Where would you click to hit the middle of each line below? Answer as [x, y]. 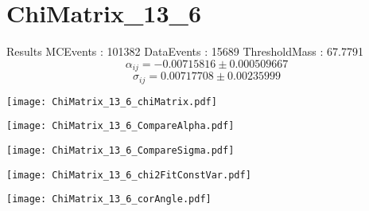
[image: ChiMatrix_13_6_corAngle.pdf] [109, 199]
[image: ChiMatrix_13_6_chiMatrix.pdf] [112, 102]
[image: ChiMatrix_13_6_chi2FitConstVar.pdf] [129, 175]
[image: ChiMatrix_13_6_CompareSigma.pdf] [120, 150]
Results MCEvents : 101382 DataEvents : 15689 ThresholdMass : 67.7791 [185, 51]
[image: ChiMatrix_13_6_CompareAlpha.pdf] [120, 126]
